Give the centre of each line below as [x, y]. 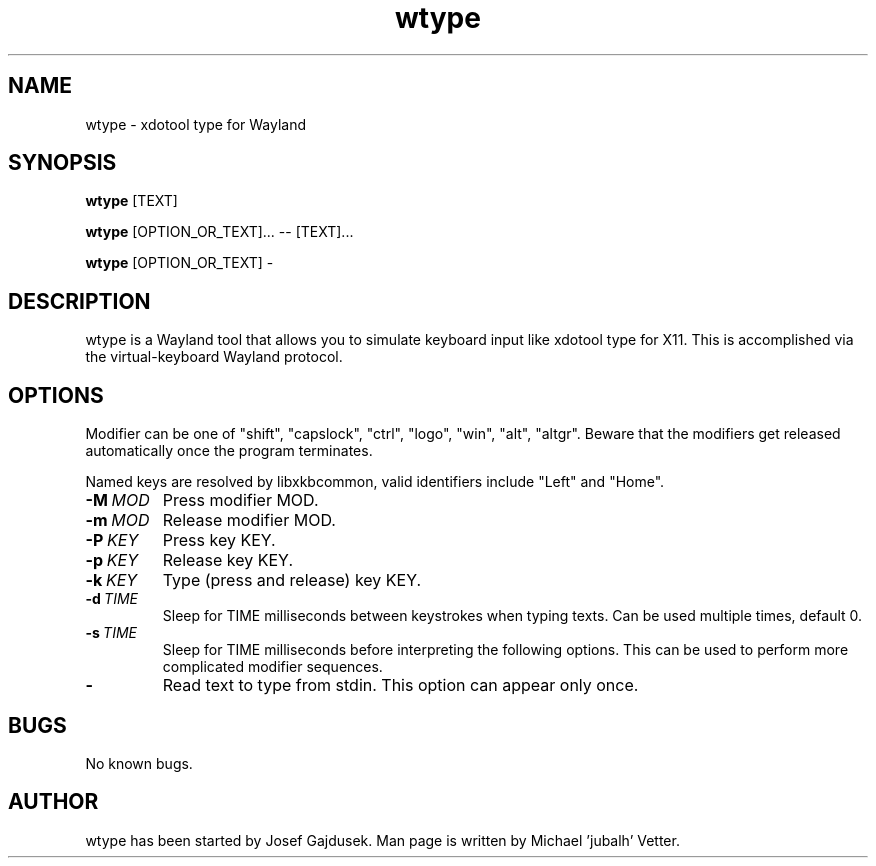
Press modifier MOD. [240, 500]
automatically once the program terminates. [229, 451]
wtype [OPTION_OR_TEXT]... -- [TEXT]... [219, 232]
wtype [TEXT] [131, 201]
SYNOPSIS [62, 163]
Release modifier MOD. [249, 520]
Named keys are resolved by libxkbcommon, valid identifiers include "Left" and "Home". [375, 482]
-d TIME [111, 599]
